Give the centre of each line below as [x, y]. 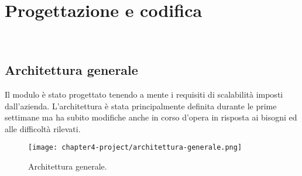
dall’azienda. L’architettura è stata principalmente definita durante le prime [141, 106]
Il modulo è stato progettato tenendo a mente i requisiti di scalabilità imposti [144, 94]
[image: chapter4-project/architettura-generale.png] [135, 148]
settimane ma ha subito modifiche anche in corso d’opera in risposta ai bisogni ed [151, 117]
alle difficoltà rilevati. [43, 128]
